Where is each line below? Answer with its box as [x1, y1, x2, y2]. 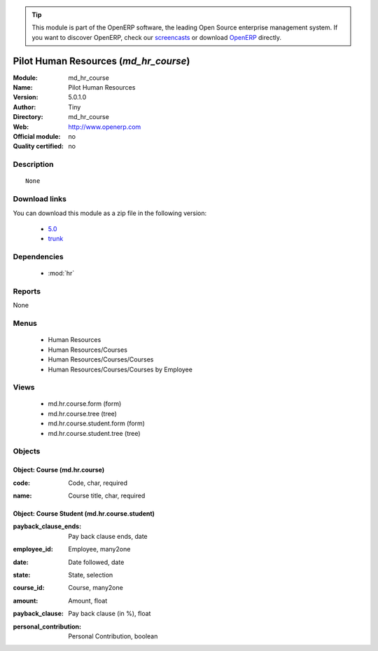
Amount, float [68, 596, 108, 605]
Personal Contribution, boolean [68, 631, 158, 640]
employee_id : [13, 545, 54, 554]
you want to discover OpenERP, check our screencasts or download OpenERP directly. [31, 33, 282, 41]
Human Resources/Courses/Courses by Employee [48, 365, 192, 374]
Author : [13, 102, 36, 111]
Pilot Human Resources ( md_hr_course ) [13, 55, 190, 67]
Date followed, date [68, 558, 125, 566]
